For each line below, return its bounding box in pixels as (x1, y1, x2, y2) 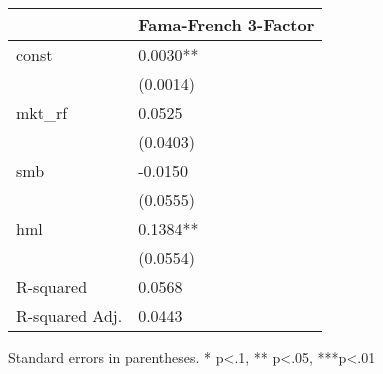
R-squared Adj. (16, 304, 123, 327)
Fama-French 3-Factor (138, 13, 315, 36)
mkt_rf (16, 101, 68, 124)
